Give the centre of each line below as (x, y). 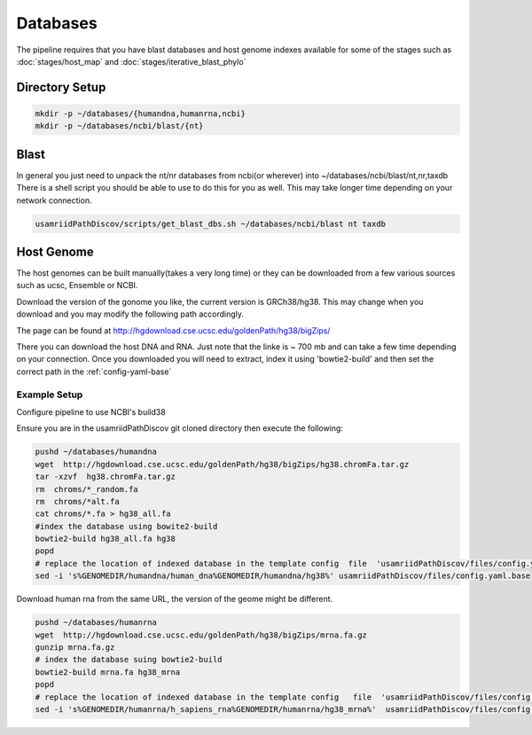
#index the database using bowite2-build (126, 526)
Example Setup (50, 395)
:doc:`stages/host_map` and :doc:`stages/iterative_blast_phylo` (131, 61)
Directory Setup (61, 87)
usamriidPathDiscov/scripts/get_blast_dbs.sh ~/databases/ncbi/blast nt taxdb (210, 223)
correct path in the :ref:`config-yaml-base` (94, 371)
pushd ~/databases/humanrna (96, 622)
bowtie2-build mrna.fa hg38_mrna (108, 672)
